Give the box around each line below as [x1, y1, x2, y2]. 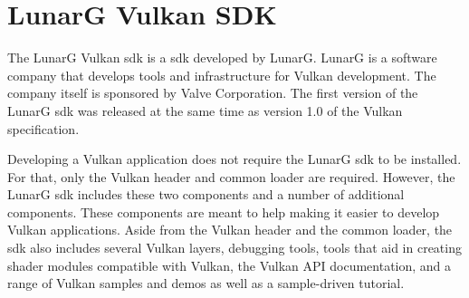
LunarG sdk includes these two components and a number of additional [7, 185, 405, 204]
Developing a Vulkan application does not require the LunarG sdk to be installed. [7, 149, 462, 168]
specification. [7, 119, 80, 138]
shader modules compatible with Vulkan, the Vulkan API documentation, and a [7, 255, 452, 274]
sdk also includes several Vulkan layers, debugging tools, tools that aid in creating [7, 238, 462, 257]
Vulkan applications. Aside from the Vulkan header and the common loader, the [7, 220, 453, 239]
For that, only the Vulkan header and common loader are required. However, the [7, 167, 455, 186]
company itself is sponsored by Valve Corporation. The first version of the [7, 83, 418, 102]
